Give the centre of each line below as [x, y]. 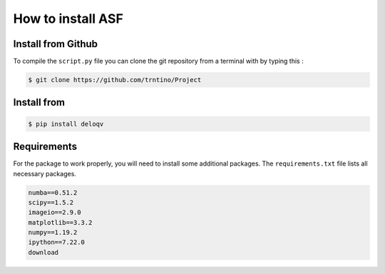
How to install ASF [68, 19]
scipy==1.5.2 [51, 202]
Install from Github [56, 44]
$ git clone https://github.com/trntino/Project [115, 80]
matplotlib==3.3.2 [60, 222]
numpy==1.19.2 [53, 233]
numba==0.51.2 [53, 192]
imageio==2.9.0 [55, 213]
